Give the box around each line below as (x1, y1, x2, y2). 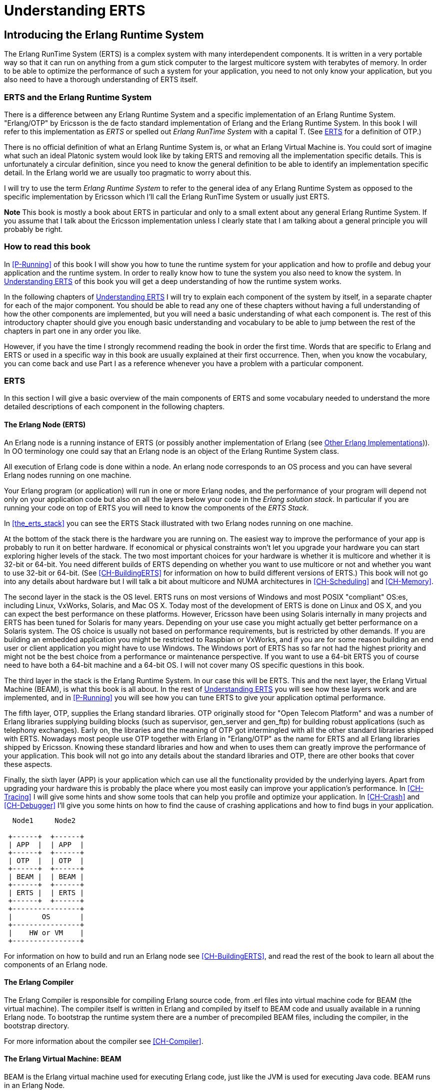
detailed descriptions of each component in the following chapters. (4, 402, 225, 411)
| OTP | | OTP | (8, 856, 84, 865)
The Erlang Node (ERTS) (4, 420, 86, 429)
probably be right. (4, 224, 63, 233)
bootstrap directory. (4, 1021, 69, 1030)
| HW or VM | (8, 928, 84, 937)
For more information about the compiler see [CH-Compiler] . (4, 1036, 203, 1045)
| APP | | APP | (8, 840, 84, 849)
